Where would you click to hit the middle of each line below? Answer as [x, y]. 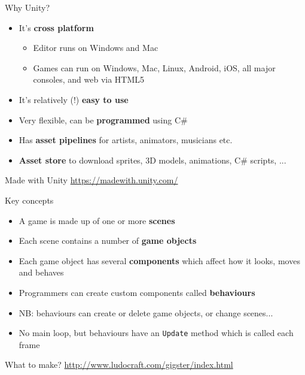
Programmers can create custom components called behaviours [137, 292]
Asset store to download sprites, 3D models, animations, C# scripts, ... [152, 160]
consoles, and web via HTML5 [89, 79]
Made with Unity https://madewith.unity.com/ [91, 180]
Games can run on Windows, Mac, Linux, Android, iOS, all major [154, 67]
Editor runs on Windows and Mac [96, 48]
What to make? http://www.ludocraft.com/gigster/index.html [119, 365]
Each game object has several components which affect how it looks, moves [159, 260]
